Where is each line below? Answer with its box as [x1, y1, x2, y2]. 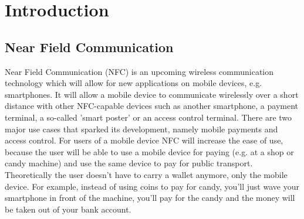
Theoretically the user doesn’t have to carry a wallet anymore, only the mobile [5, 168, 288, 180]
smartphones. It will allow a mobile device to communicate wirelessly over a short [5, 88, 299, 100]
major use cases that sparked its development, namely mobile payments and [5, 122, 278, 135]
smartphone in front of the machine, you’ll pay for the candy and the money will [5, 191, 295, 204]
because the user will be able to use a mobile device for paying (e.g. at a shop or [5, 145, 294, 158]
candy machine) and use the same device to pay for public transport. [5, 157, 253, 169]
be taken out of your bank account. [5, 203, 131, 215]
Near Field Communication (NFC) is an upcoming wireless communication [5, 65, 274, 77]
